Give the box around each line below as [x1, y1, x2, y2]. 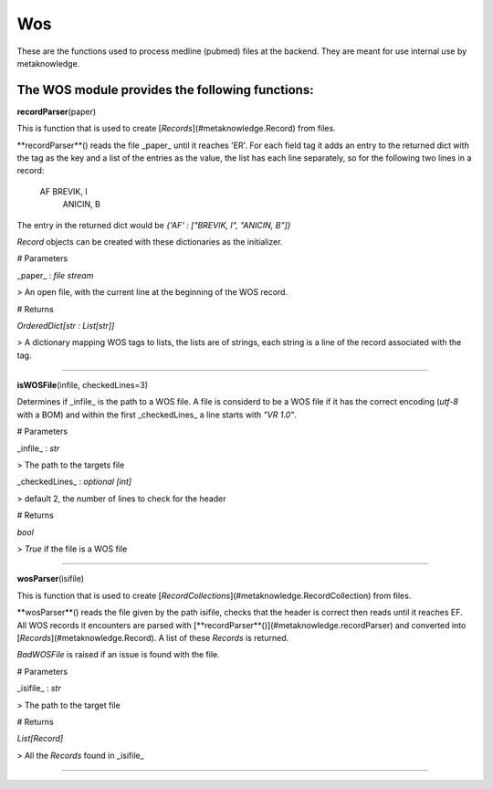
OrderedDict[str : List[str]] [16, 320, 115, 331]
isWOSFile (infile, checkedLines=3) [16, 380, 149, 391]
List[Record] [16, 733, 64, 744]
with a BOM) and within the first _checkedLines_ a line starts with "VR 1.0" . [16, 409, 297, 420]
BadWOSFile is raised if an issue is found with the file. [16, 649, 220, 660]
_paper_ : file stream [16, 269, 94, 280]
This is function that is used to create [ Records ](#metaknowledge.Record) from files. [16, 123, 337, 134]
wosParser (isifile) [16, 573, 85, 584]
